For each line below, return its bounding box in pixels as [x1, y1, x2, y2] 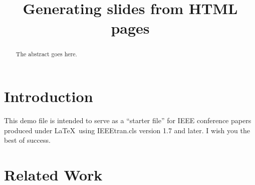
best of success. [4, 135, 51, 145]
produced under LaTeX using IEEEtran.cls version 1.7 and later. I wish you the [4, 125, 250, 135]
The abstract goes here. [16, 50, 77, 58]
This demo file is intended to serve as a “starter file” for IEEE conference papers [4, 115, 251, 125]
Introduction [4, 86, 93, 107]
